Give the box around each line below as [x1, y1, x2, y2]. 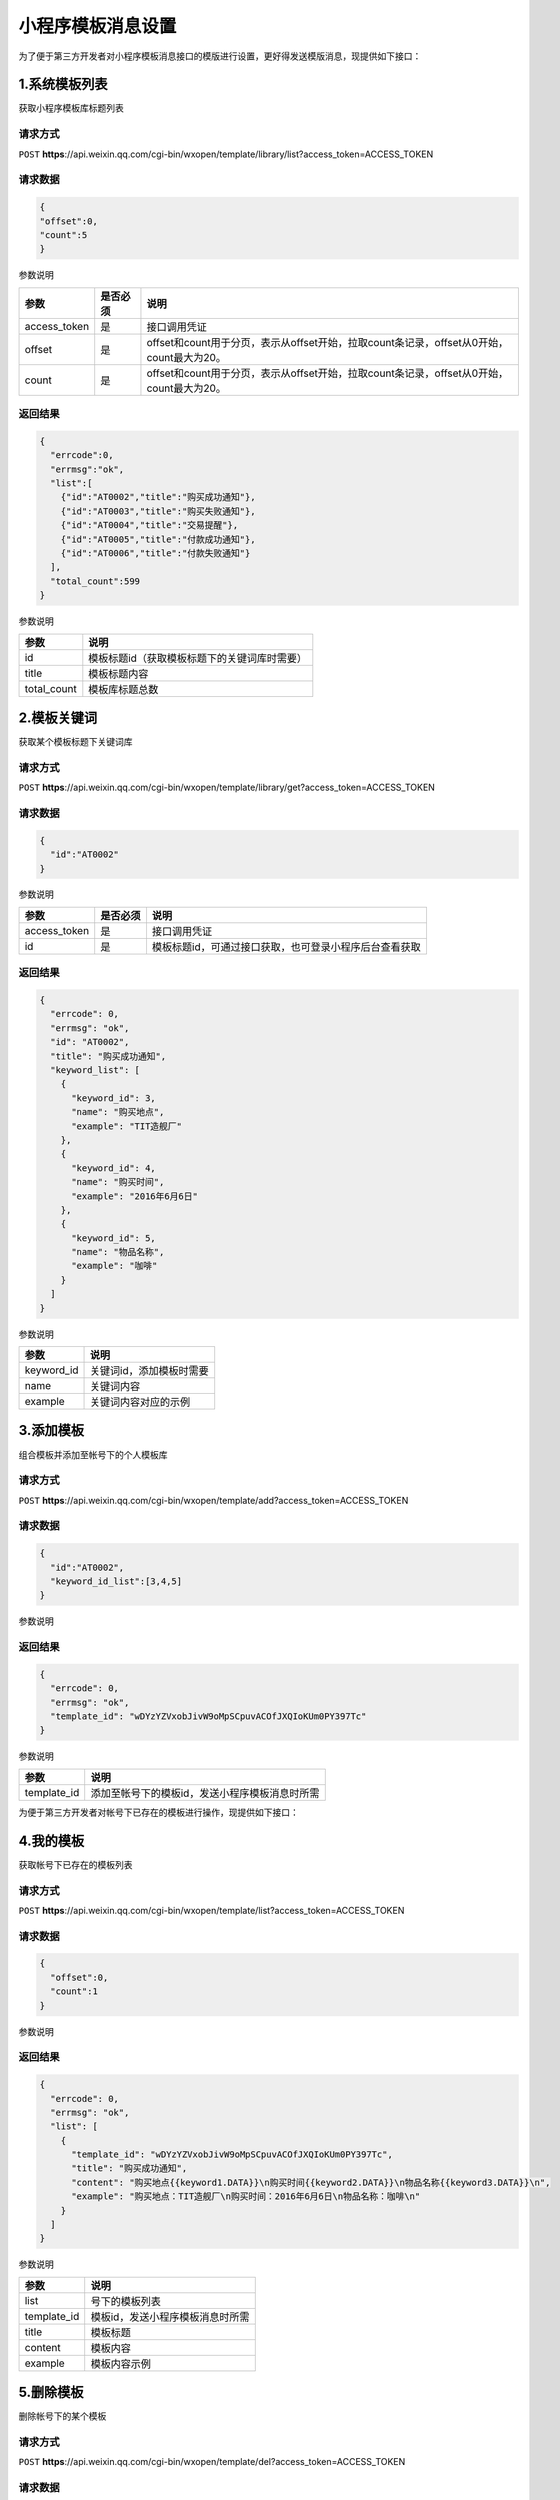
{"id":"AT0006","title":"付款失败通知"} [60, 547, 251, 559]
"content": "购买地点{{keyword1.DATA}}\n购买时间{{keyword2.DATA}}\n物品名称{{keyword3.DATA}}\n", [71, 2176, 551, 2188]
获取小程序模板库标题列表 [18, 102, 124, 114]
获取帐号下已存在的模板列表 [18, 1858, 133, 1870]
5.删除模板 [18, 2384, 84, 2401]
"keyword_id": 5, [71, 1232, 157, 1244]
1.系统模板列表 [18, 76, 109, 93]
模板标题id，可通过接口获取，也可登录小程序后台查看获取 [151, 940, 422, 954]
